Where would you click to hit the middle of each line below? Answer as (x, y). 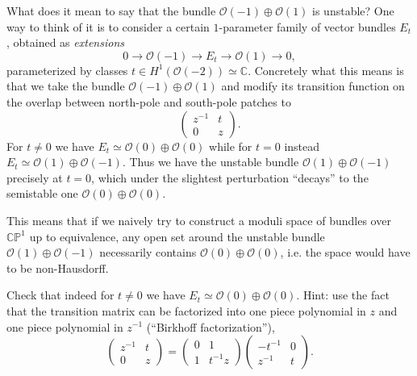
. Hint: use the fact (343, 295)
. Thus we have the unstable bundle (211, 162)
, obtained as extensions (65, 42)
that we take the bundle (66, 86)
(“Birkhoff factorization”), (211, 326)
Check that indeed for (60, 295)
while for (231, 146)
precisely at (35, 177)
